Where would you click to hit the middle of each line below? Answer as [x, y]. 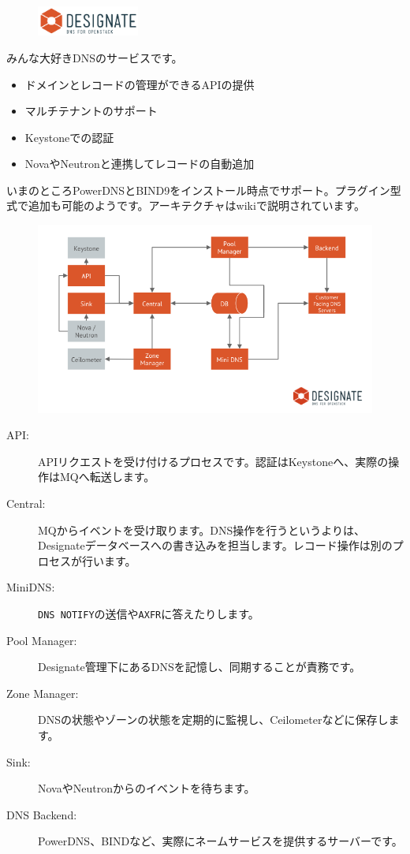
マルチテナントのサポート [91, 111]
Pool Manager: [42, 640]
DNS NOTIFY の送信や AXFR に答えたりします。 [149, 613]
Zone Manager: [43, 693]
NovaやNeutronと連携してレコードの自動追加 [140, 164]
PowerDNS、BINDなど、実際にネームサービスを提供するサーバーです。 [220, 841]
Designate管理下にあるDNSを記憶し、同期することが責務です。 [199, 667]
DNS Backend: [42, 814]
